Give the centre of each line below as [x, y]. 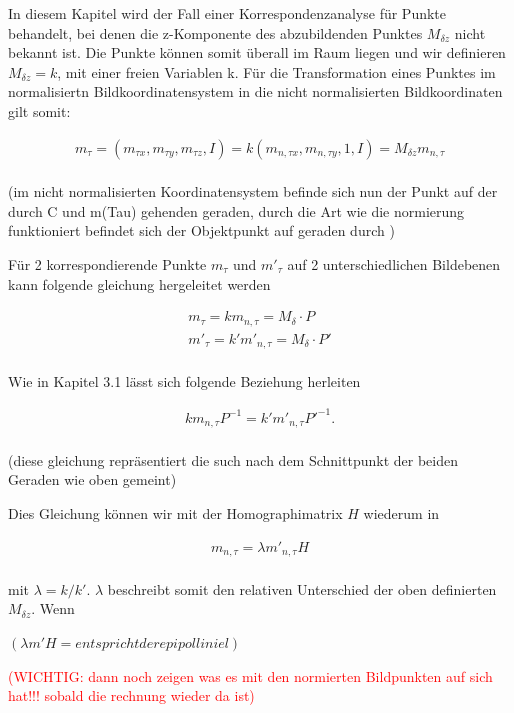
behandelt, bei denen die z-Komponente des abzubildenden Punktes [215, 32]
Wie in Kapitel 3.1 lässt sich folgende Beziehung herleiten [184, 380]
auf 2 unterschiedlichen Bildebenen [394, 263]
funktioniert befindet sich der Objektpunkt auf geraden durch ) [201, 230]
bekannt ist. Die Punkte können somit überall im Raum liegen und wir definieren [257, 52]
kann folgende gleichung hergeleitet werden [139, 283]
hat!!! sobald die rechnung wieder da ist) [131, 695]
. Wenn [53, 608]
